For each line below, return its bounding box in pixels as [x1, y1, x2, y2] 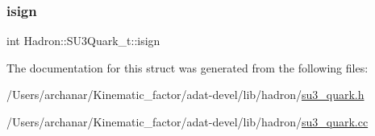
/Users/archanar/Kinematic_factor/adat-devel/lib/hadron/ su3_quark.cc [6, 113, 369, 130]
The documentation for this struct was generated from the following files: [6, 59, 369, 76]
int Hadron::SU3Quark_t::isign [6, 32, 160, 49]
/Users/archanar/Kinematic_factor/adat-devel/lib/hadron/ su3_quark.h [6, 86, 365, 103]
